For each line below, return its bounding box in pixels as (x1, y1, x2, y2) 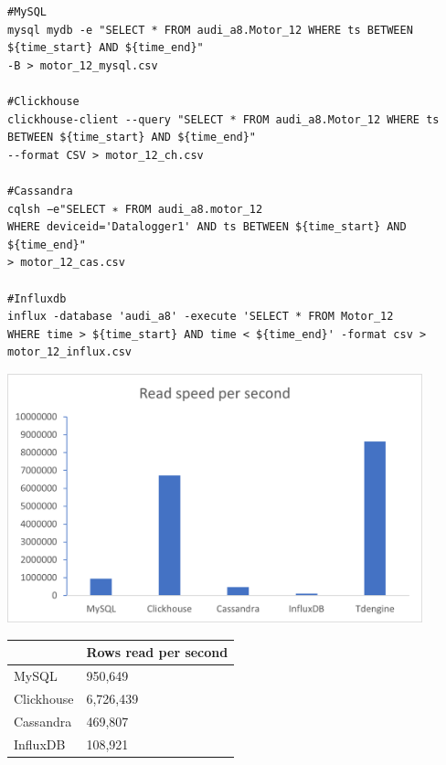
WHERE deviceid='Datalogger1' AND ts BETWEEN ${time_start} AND (7, 220, 407, 234)
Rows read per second (86, 643, 228, 662)
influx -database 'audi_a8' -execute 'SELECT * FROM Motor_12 (7, 310, 394, 324)
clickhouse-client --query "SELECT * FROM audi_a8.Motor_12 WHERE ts (7, 112, 440, 126)
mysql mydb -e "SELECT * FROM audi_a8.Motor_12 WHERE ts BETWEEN (7, 23, 413, 37)
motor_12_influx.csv (7, 345, 133, 359)
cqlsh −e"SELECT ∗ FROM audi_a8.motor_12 (7, 202, 263, 216)
